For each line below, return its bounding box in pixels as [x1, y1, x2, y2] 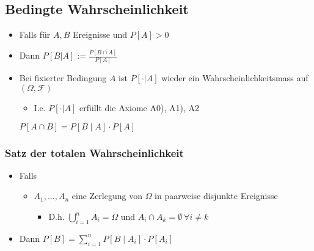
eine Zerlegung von [71, 189, 142, 202]
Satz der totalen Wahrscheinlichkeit [5, 145, 184, 160]
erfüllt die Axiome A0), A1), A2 [79, 101, 199, 114]
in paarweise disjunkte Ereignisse [155, 189, 278, 202]
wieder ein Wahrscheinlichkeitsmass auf [161, 71, 309, 84]
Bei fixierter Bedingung [19, 71, 107, 84]
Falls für [19, 28, 51, 41]
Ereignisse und [73, 28, 128, 41]
